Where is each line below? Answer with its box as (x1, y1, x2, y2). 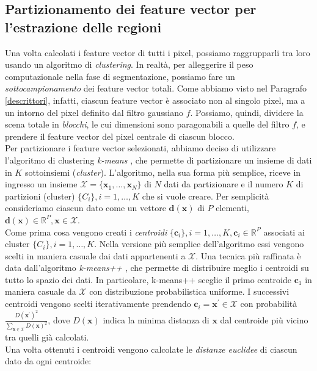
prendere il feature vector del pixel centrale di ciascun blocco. (5, 129, 235, 142)
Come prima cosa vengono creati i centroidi (5, 225, 167, 238)
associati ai (263, 225, 305, 238)
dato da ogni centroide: (5, 355, 92, 367)
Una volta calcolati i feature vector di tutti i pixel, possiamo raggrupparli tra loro (5, 46, 310, 59)
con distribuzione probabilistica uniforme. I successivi (89, 285, 290, 298)
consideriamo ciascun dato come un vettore (5, 201, 166, 214)
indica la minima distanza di (103, 313, 210, 326)
